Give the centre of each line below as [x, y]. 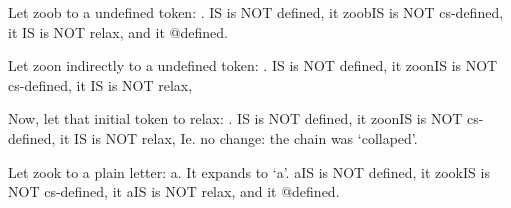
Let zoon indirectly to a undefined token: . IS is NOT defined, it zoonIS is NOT [253, 65]
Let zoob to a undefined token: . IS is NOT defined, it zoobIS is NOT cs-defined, [256, 12]
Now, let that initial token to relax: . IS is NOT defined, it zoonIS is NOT [235, 118]
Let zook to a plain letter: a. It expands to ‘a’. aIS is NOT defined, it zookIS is [249, 171]
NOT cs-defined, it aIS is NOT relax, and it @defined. [174, 191]
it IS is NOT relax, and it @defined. [118, 31]
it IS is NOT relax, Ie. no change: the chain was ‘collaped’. [239, 137]
